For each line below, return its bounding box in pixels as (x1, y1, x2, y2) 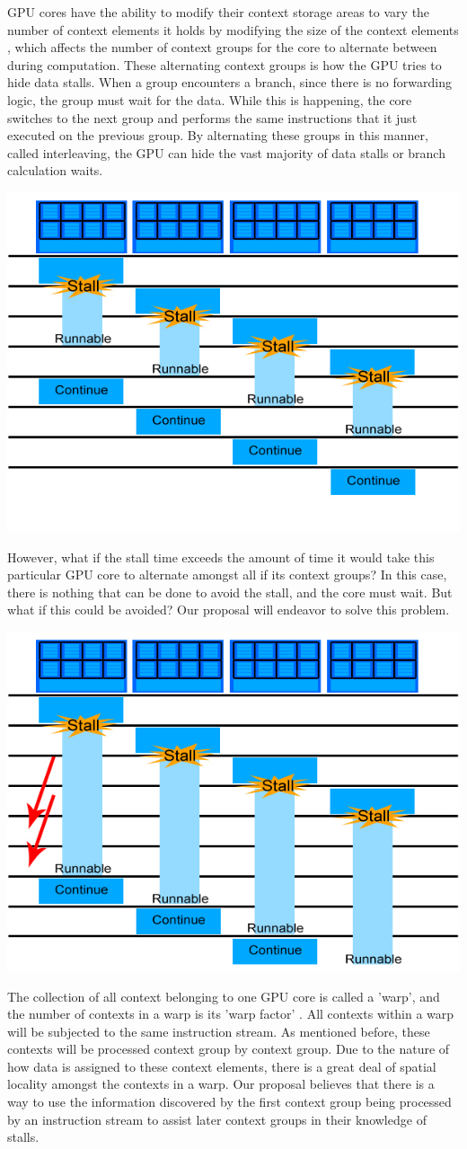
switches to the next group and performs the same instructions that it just (7, 108, 418, 127)
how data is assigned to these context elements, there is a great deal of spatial (7, 1056, 436, 1075)
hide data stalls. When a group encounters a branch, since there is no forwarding (7, 73, 452, 92)
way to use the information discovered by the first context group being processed (7, 1092, 452, 1111)
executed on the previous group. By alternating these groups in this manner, (7, 126, 428, 145)
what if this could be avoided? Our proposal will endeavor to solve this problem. (7, 600, 450, 619)
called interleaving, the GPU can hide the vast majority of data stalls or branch (7, 143, 445, 162)
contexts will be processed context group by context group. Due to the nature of (7, 1039, 450, 1058)
